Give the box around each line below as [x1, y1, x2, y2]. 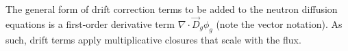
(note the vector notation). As [216, 16, 343, 31]
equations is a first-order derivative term [5, 16, 175, 31]
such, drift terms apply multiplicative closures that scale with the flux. [5, 32, 301, 46]
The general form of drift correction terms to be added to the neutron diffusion [5, 2, 338, 16]
